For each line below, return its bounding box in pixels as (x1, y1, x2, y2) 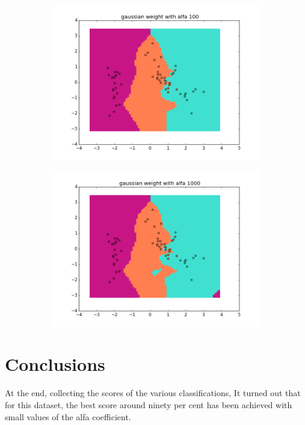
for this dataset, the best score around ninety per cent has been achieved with (5, 398, 292, 411)
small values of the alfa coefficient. (5, 410, 131, 423)
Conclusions (5, 352, 105, 376)
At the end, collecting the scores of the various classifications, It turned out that (5, 387, 301, 399)
